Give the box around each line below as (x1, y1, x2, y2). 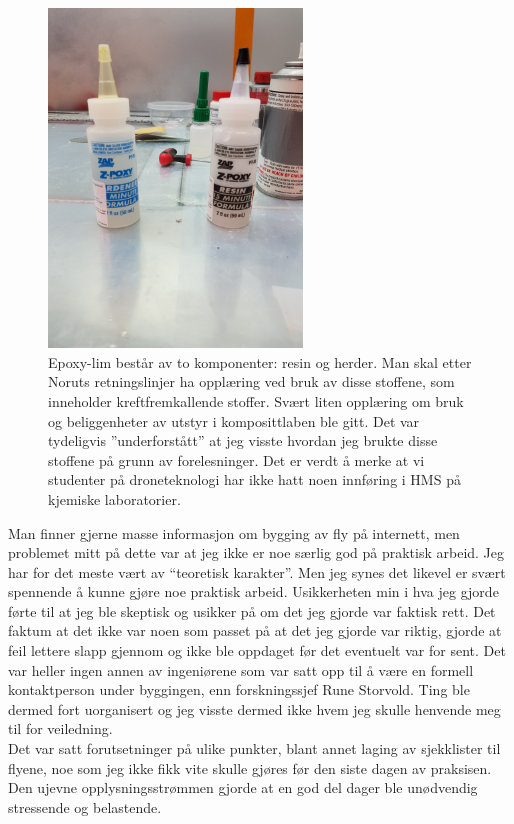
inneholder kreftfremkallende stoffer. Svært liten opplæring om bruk (48, 390, 464, 411)
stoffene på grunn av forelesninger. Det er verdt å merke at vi (48, 449, 425, 470)
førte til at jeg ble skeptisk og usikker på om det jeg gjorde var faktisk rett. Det (8, 600, 496, 621)
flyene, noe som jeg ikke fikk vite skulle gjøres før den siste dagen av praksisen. (8, 757, 492, 778)
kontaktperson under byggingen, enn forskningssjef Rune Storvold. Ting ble (8, 679, 470, 700)
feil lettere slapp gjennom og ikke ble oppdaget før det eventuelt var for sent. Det (8, 640, 506, 661)
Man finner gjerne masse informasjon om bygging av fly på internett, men (8, 522, 460, 543)
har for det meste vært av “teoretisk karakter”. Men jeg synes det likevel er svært (8, 561, 506, 582)
